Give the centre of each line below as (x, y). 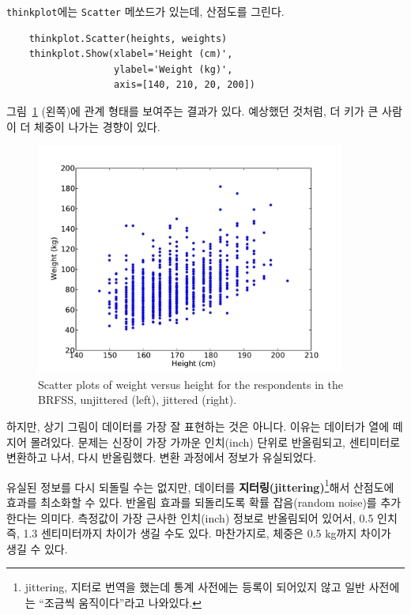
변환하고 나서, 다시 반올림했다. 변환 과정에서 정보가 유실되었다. (162, 457)
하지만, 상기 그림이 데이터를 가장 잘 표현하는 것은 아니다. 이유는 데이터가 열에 (198, 426)
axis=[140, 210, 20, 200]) (185, 85)
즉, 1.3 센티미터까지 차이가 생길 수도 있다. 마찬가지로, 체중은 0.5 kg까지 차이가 (199, 533)
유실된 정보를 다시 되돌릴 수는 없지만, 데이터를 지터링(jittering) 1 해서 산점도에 (200, 485)
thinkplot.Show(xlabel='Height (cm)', (131, 54)
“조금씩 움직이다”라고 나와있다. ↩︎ (120, 602)
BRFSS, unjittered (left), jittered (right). (138, 400)
